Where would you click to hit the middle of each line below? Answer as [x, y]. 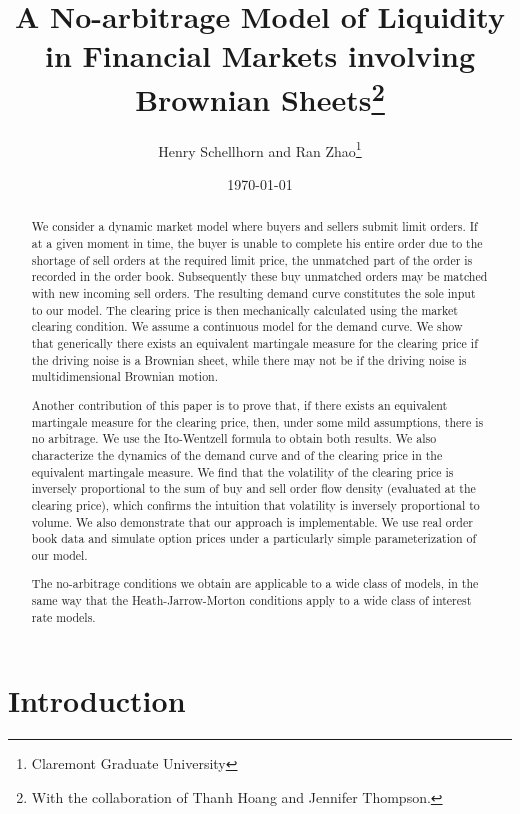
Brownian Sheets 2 [260, 96]
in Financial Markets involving [260, 55]
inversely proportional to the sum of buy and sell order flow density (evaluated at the [253, 488]
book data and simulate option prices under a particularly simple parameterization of [254, 538]
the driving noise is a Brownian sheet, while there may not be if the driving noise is [249, 359]
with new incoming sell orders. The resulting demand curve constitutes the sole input [253, 293]
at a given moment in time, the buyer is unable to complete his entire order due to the [257, 243]
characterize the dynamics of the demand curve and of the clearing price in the [237, 454]
